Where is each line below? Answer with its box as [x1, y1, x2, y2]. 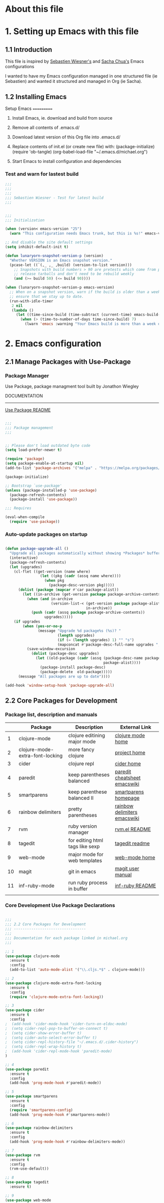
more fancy [68, 746, 95, 753]
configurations [5, 64, 35, 70]
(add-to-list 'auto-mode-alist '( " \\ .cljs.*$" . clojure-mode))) [9, 968, 145, 972]
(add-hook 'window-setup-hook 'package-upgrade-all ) [5, 683, 115, 688]
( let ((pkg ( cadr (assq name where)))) [40, 574, 121, 578]
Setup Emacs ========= [5, 105, 53, 111]
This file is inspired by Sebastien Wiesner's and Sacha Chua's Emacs [5, 58, 144, 64]
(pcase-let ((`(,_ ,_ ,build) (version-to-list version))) [9, 262, 132, 267]
